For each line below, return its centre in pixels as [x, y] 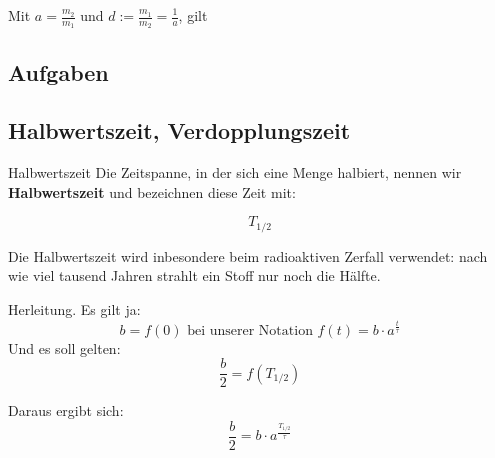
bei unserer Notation [250, 330]
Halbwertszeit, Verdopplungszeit [179, 130]
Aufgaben [58, 71]
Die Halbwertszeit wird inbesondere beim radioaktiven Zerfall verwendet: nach [248, 255]
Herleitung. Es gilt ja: [74, 309]
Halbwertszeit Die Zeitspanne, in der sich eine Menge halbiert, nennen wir [235, 172]
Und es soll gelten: [64, 347]
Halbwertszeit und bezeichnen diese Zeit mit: [152, 191]
